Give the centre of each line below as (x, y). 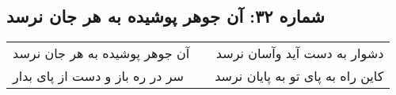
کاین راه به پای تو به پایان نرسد (299, 76)
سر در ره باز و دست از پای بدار (98, 76)
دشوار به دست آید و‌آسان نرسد (300, 53)
